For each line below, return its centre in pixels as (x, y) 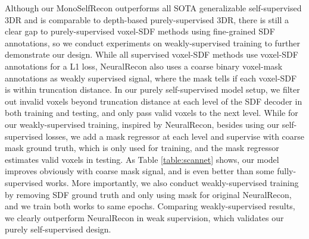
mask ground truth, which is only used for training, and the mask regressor (142, 148)
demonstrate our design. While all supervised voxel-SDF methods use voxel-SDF (152, 54)
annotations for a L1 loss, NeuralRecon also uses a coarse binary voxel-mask (144, 66)
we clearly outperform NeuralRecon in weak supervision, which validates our (144, 217)
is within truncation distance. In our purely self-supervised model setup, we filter (152, 89)
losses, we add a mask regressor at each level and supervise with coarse (175, 136)
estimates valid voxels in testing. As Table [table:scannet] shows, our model (142, 159)
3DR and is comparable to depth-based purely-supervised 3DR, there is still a (147, 19)
